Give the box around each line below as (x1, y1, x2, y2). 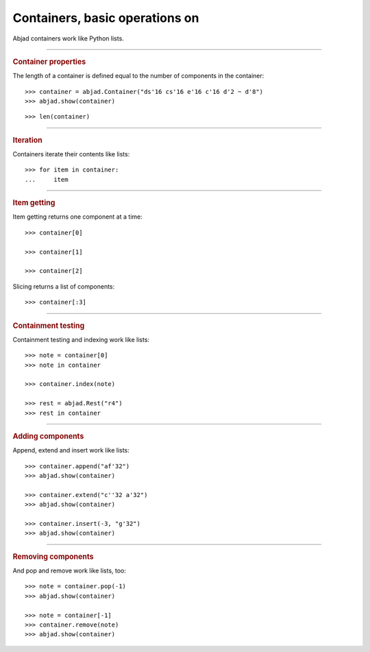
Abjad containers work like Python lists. (12, 34, 125, 43)
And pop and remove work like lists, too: (12, 566, 127, 575)
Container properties (12, 57, 86, 67)
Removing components (12, 552, 94, 562)
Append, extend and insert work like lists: (12, 446, 129, 455)
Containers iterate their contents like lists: (12, 150, 130, 158)
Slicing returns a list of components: (12, 282, 115, 291)
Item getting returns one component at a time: (12, 213, 143, 221)
